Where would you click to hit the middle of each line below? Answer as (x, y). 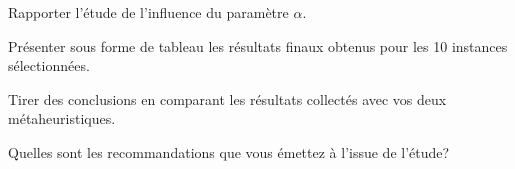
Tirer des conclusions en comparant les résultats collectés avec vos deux (227, 98)
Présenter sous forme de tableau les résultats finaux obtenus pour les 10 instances (258, 45)
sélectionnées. (49, 65)
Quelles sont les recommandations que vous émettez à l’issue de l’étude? (229, 151)
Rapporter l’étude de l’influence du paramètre (148, 12)
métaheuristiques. (62, 118)
